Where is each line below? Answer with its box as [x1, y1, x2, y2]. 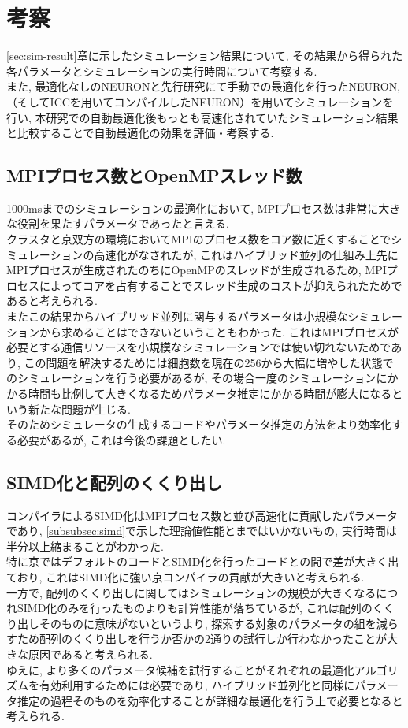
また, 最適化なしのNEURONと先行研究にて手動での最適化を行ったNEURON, [6, 78, 401, 95]
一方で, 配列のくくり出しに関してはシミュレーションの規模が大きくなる [6, 584, 376, 600]
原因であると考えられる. [28, 645, 153, 662]
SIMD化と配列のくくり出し [6, 470, 223, 494]
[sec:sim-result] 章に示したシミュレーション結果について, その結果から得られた [6, 47, 403, 64]
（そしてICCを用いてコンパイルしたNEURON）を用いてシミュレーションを [6, 93, 394, 110]
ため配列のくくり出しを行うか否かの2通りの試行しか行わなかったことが [17, 630, 387, 647]
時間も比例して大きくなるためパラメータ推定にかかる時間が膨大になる [28, 385, 392, 402]
